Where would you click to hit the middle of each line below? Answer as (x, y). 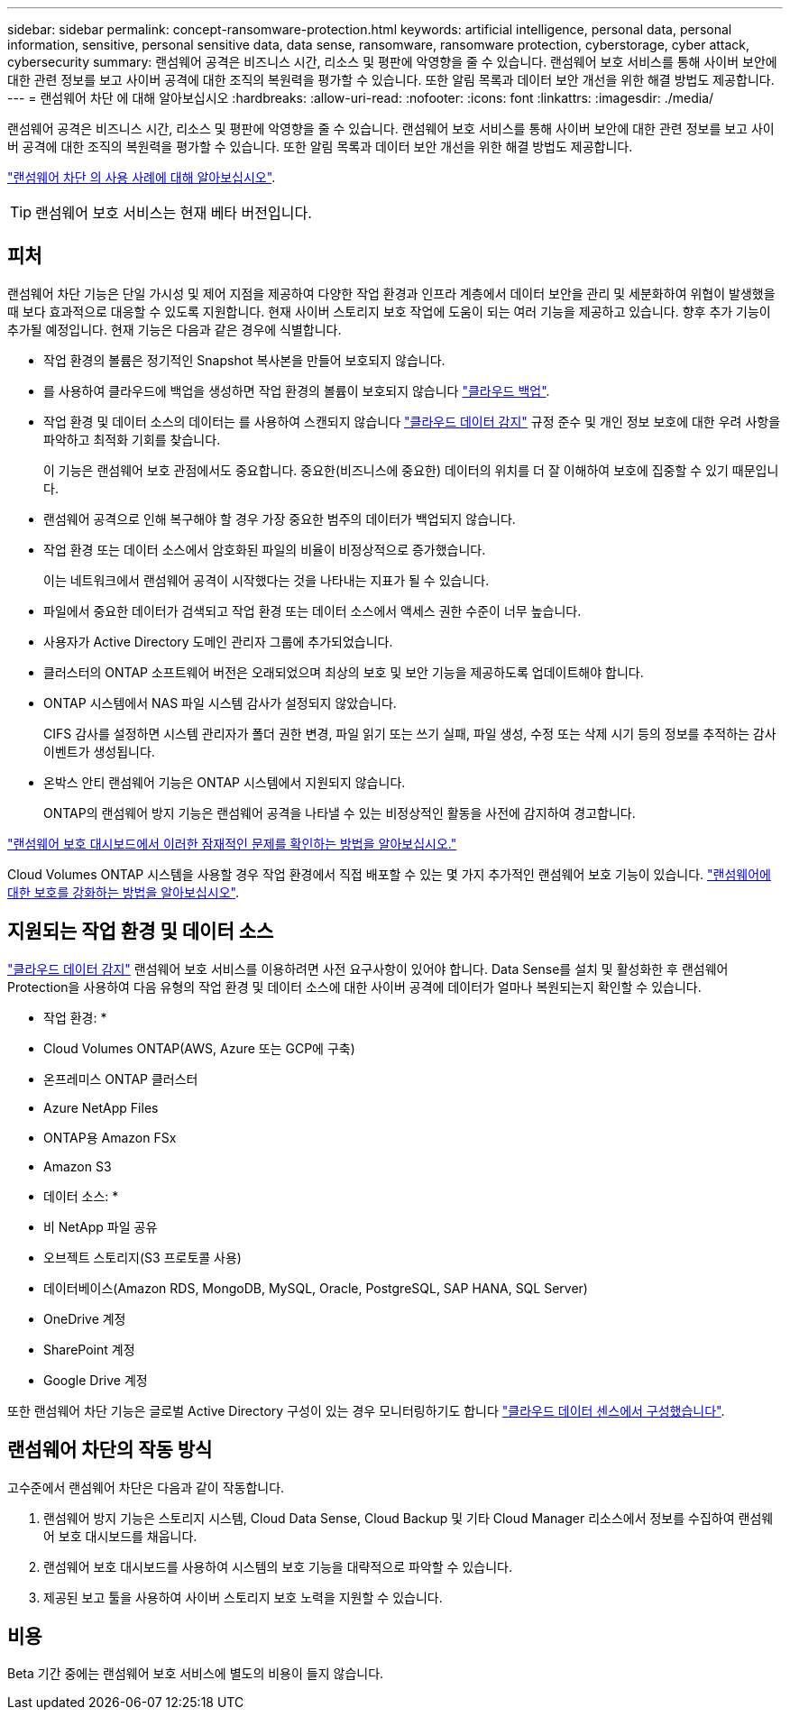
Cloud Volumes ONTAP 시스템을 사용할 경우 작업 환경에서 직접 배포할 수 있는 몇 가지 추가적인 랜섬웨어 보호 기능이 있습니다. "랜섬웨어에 (389, 874)
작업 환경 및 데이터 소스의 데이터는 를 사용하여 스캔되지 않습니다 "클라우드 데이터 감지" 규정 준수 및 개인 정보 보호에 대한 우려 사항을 (412, 421)
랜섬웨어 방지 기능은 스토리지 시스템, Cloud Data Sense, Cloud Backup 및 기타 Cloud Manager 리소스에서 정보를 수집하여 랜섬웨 (409, 1518)
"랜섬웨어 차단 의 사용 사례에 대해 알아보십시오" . (142, 177)
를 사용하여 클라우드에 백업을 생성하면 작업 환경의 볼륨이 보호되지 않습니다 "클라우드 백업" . (297, 390)
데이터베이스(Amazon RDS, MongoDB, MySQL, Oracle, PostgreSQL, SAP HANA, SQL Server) (316, 1288)
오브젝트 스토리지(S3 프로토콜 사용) (142, 1257)
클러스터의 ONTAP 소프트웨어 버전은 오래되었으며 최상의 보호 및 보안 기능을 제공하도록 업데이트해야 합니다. (344, 672)
